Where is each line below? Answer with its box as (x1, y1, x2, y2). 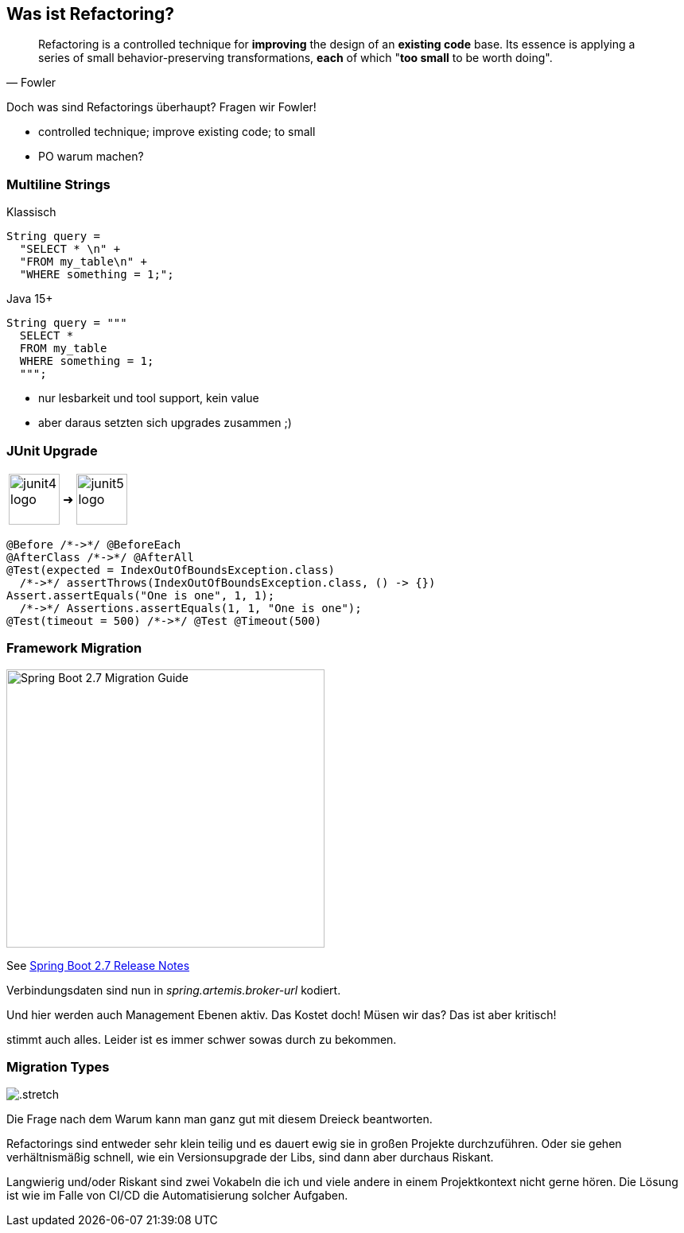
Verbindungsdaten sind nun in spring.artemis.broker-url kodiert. (6, 983, 341, 997)
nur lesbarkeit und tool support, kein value (38, 391, 259, 405)
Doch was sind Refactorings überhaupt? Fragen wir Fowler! (6, 100, 317, 114)
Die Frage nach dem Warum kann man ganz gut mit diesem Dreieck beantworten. (6, 1112, 433, 1126)
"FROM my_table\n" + (19, 255, 148, 269)
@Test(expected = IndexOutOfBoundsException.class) (6, 563, 336, 576)
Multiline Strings (6, 176, 111, 192)
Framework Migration (6, 640, 142, 657)
